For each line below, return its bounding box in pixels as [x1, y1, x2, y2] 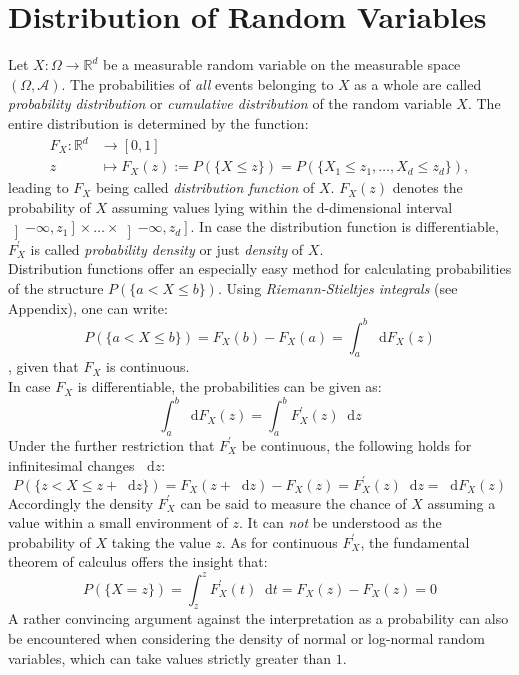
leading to [8, 177, 69, 198]
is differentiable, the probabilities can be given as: [77, 376, 382, 397]
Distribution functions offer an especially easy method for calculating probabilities [8, 258, 512, 279]
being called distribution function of [95, 177, 315, 198]
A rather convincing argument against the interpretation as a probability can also [8, 608, 509, 629]
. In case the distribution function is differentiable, [190, 216, 499, 237]
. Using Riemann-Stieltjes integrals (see [217, 277, 458, 298]
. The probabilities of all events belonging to [61, 73, 334, 94]
